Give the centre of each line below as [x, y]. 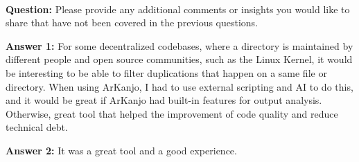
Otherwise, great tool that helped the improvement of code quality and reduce [172, 113]
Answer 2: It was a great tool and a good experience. [121, 150]
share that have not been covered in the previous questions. [132, 22]
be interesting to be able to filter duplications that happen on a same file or [166, 72]
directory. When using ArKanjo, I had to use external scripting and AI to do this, [179, 86]
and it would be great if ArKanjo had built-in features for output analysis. [164, 100]
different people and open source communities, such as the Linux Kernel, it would [179, 59]
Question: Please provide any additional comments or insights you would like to [178, 9]
